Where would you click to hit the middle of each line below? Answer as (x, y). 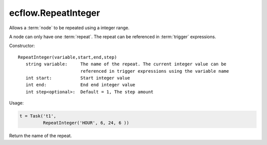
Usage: (17, 103)
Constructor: (22, 46)
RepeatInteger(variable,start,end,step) (67, 57)
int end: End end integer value (80, 85)
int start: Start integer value (78, 78)
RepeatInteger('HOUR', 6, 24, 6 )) (86, 123)
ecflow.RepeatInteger (55, 13)
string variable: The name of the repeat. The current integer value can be (126, 64)
